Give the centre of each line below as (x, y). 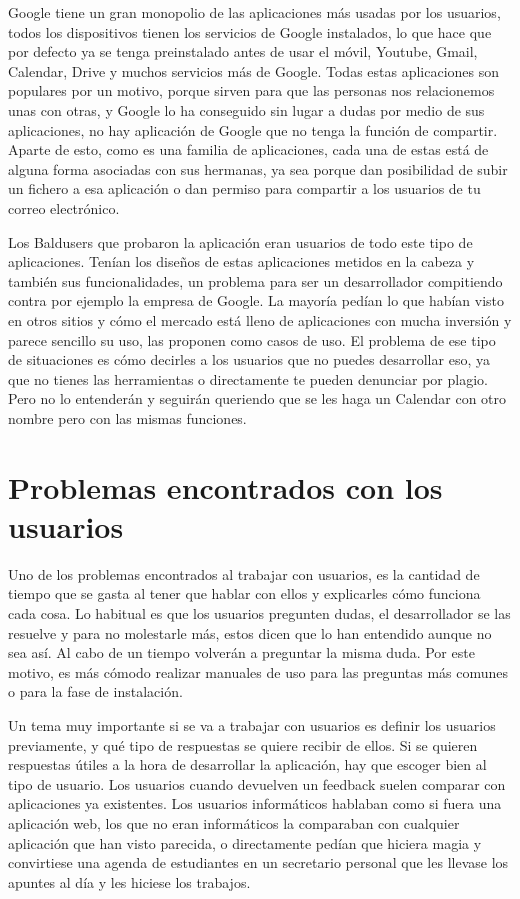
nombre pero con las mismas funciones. (127, 417)
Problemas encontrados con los (225, 486)
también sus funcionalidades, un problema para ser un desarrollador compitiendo (255, 280)
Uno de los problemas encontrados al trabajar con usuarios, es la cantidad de (244, 573)
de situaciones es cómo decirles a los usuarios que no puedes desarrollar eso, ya (249, 359)
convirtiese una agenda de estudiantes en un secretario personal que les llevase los (258, 862)
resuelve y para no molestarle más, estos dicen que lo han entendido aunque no (250, 632)
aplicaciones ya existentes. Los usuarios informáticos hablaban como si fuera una (255, 803)
